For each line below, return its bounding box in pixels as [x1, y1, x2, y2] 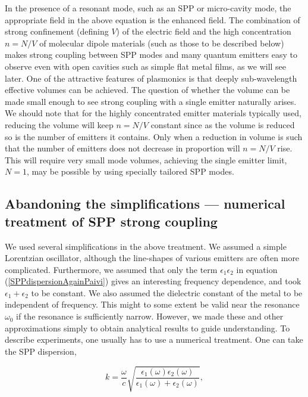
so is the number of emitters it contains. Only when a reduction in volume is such [5, 130, 303, 142]
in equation [236, 263, 278, 275]
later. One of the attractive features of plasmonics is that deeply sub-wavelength [5, 72, 297, 84]
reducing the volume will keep [5, 118, 114, 131]
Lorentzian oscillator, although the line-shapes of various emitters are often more [5, 252, 300, 264]
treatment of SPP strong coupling [5, 212, 218, 230]
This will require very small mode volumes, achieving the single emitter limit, [5, 153, 287, 166]
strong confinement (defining [5, 25, 109, 38]
